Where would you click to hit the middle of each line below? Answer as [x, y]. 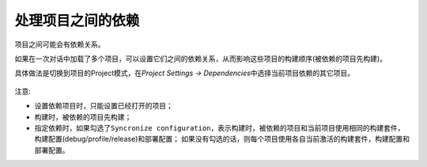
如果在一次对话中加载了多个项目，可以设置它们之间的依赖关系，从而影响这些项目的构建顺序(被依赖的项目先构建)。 [201, 59]
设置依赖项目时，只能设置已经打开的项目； [104, 106]
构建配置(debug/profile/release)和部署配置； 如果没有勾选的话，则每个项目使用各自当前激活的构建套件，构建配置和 [222, 139]
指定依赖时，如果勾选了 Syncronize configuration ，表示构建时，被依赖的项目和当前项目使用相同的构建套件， [219, 127]
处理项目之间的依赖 [77, 21]
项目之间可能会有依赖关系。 [60, 44]
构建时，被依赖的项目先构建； [83, 117]
